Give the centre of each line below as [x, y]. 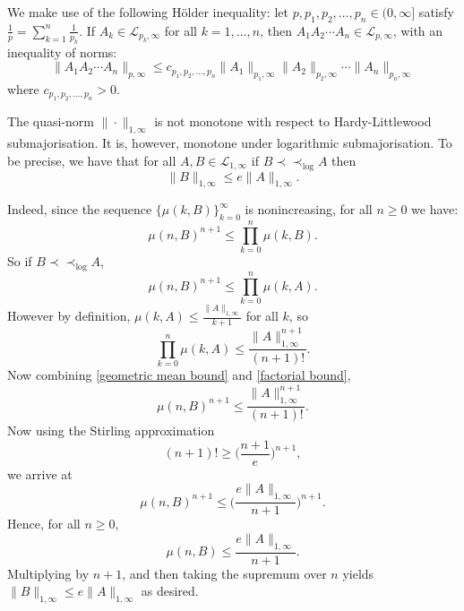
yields [358, 573]
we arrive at [40, 473]
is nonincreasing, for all [309, 209]
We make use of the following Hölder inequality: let [148, 12]
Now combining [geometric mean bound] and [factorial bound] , [179, 375]
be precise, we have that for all [92, 160]
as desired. [170, 591]
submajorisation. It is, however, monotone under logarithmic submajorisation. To [230, 143]
